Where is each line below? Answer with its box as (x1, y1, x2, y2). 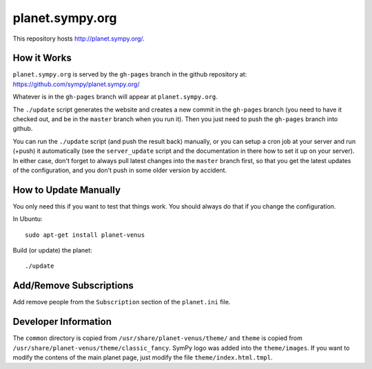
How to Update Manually (12, 184, 121, 196)
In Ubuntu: (12, 215, 43, 223)
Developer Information (12, 316, 112, 328)
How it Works (12, 52, 72, 64)
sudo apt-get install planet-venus (25, 231, 145, 239)
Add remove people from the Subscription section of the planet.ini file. (12, 298, 231, 306)
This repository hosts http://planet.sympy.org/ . (12, 34, 145, 43)
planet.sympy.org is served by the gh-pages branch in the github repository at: (12, 70, 247, 78)
